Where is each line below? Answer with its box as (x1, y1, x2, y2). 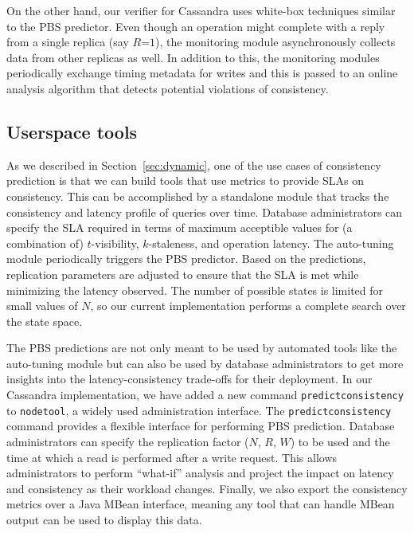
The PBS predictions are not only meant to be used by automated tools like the (6, 339, 397, 356)
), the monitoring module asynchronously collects (155, 33, 396, 50)
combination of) (6, 234, 84, 251)
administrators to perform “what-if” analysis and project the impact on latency (6, 464, 394, 481)
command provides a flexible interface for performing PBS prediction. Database (6, 417, 395, 434)
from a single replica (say (6, 33, 129, 50)
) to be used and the (290, 433, 390, 449)
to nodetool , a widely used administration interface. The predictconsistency (6, 402, 392, 418)
